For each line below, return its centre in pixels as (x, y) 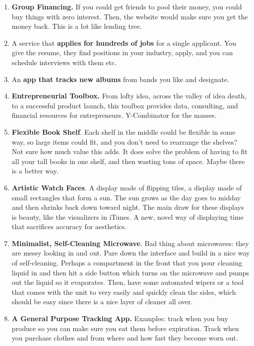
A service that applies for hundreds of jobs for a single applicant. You (124, 43)
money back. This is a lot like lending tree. (77, 26)
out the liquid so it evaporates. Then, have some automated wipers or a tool (127, 282)
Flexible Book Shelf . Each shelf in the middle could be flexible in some (124, 131)
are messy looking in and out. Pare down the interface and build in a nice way (131, 253)
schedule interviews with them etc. (64, 62)
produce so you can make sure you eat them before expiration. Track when (125, 328)
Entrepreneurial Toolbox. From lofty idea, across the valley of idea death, (129, 96)
